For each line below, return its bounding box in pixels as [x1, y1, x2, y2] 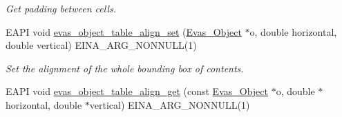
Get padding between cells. [6, 1, 117, 15]
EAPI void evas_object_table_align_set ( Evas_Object [6, 24, 242, 39]
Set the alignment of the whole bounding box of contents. [6, 61, 244, 75]
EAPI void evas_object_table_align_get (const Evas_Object [6, 84, 268, 98]
